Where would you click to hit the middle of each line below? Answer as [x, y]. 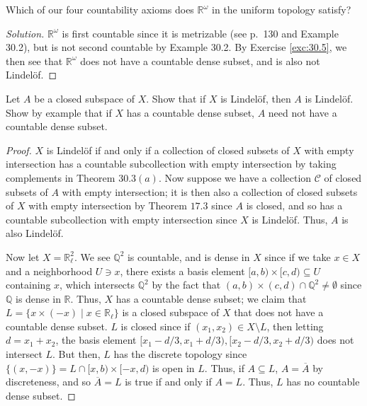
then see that [34, 60]
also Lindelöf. [35, 233]
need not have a [303, 112]
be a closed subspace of [85, 98]
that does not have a [279, 312]
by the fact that [186, 285]
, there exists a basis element [182, 271]
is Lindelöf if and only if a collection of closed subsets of [168, 150]
